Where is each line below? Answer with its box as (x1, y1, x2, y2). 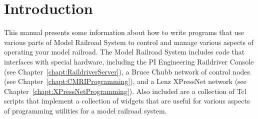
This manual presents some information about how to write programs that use (4, 27, 244, 37)
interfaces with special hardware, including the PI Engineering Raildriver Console (4, 56, 254, 66)
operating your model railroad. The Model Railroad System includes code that (4, 46, 245, 57)
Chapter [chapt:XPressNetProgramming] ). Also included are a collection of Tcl (4, 85, 246, 96)
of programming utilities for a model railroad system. (4, 105, 167, 115)
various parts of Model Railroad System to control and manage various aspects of (4, 36, 254, 47)
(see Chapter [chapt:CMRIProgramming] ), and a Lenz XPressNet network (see (4, 76, 247, 86)
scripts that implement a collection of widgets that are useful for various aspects (4, 95, 250, 106)
